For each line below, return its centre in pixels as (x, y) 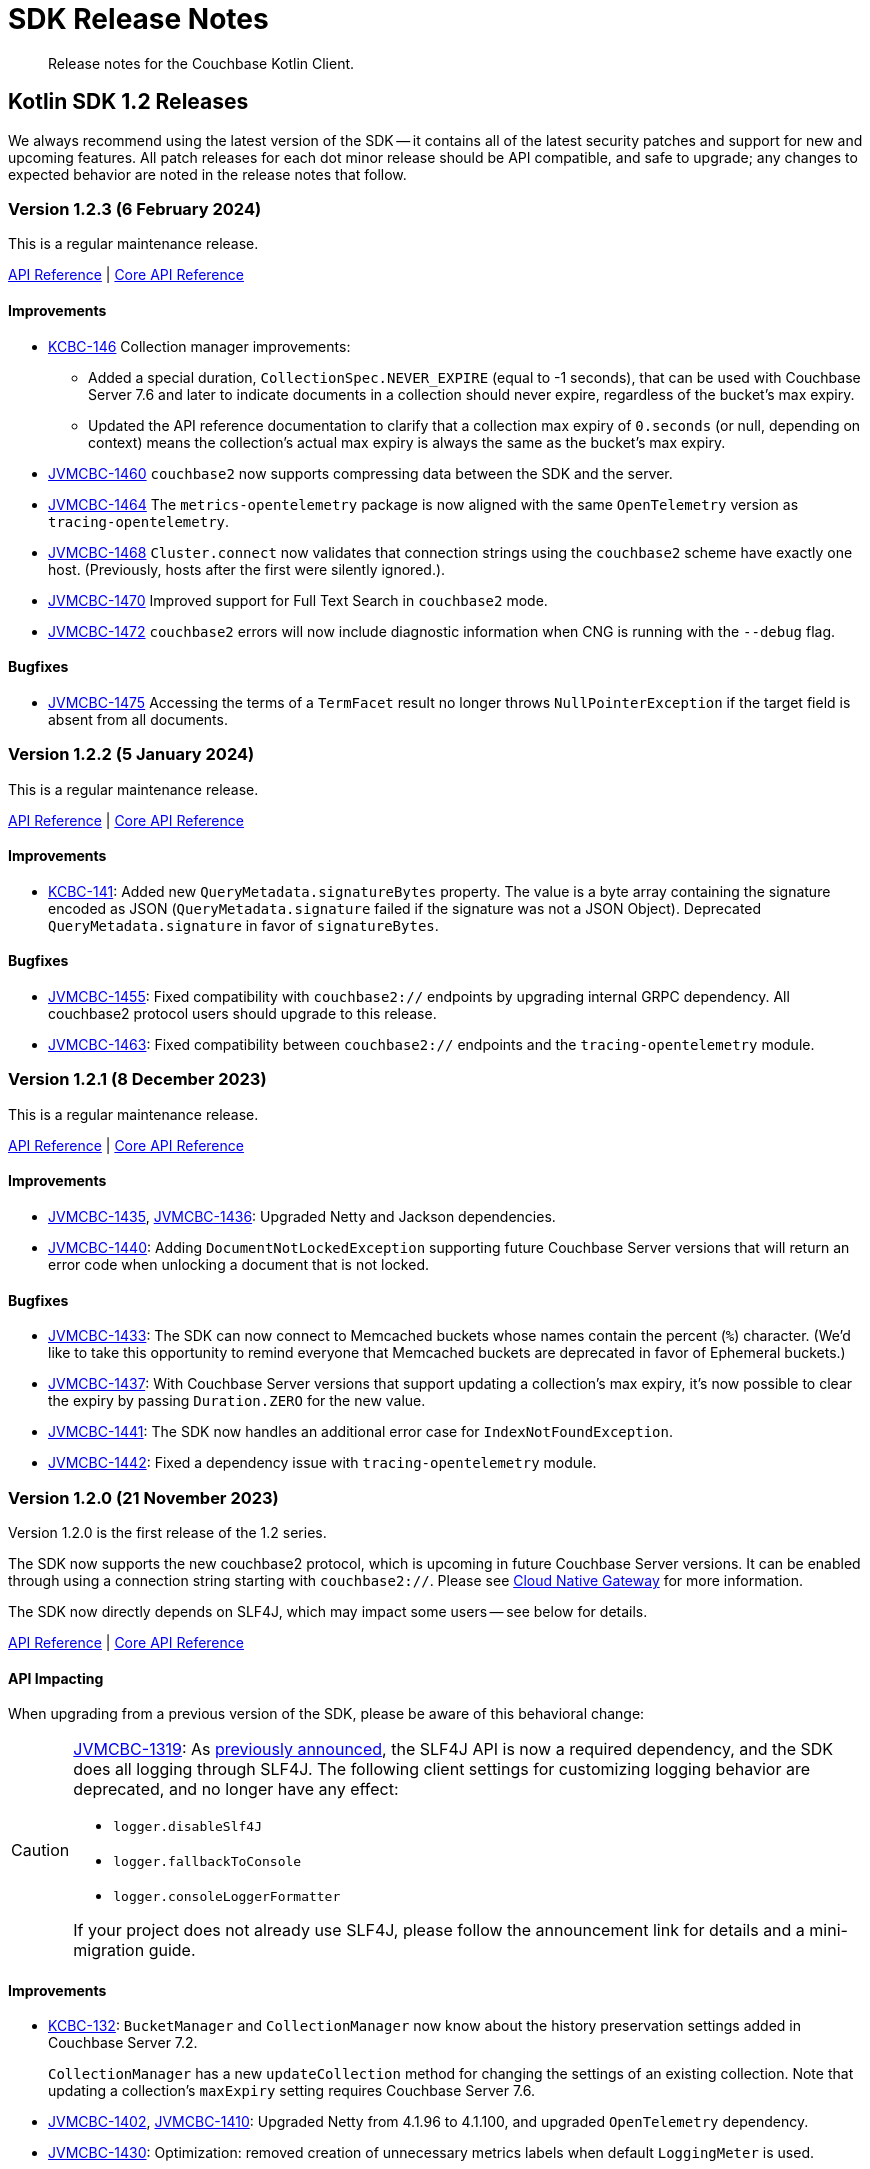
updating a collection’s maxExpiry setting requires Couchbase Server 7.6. (292, 2091)
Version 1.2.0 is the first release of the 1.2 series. (167, 1532)
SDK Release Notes (138, 19)
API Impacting (56, 1678)
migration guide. (134, 1950)
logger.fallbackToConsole (207, 1862)
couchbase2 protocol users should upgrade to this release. (242, 1013)
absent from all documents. (138, 719)
